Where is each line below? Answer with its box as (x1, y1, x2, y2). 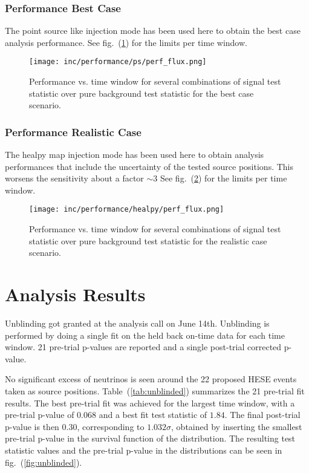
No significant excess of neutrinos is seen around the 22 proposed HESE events (5, 373, 297, 385)
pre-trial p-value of (5, 408, 74, 421)
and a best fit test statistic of (99, 408, 207, 421)
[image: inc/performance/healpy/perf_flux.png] (29, 205, 224, 214)
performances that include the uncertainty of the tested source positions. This (5, 160, 294, 172)
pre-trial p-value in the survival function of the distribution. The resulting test (5, 432, 296, 445)
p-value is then (5, 420, 59, 432)
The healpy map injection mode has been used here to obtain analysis (5, 148, 264, 161)
